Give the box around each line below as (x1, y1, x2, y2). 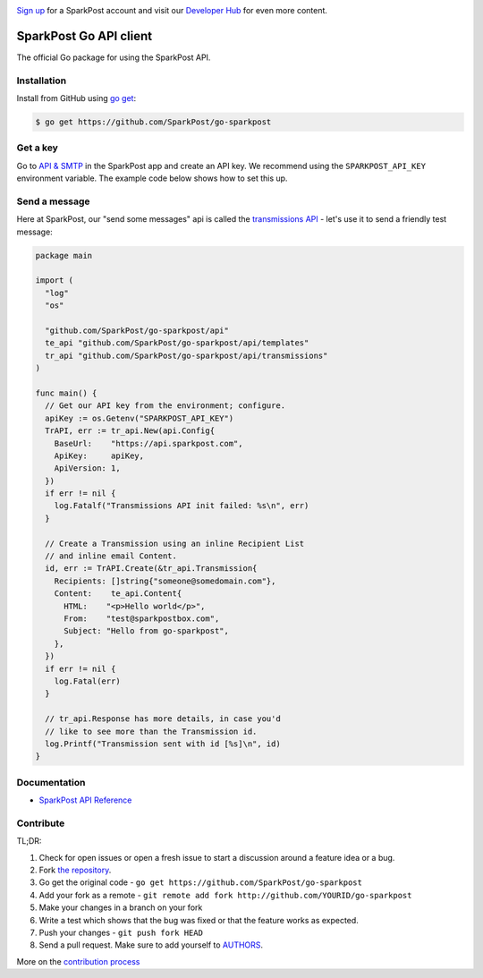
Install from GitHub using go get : (16, 93, 137, 104)
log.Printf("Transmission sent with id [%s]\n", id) (45, 738, 281, 749)
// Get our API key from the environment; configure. (45, 401, 286, 411)
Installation (16, 74, 67, 87)
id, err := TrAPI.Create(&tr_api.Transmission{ (45, 564, 258, 574)
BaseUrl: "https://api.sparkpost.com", (54, 438, 243, 448)
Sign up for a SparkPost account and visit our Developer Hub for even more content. (16, 5, 328, 15)
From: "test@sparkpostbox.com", (64, 614, 220, 624)
